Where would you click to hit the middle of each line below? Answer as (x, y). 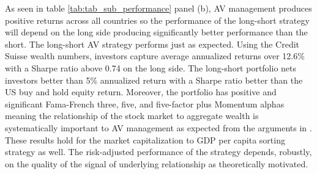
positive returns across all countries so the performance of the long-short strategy (157, 20)
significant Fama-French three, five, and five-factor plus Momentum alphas (145, 103)
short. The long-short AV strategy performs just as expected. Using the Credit (152, 44)
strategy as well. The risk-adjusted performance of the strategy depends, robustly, (158, 152)
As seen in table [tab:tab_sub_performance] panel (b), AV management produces (158, 8)
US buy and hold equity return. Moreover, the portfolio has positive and (141, 92)
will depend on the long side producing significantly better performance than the (156, 32)
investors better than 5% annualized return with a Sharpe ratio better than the (154, 80)
